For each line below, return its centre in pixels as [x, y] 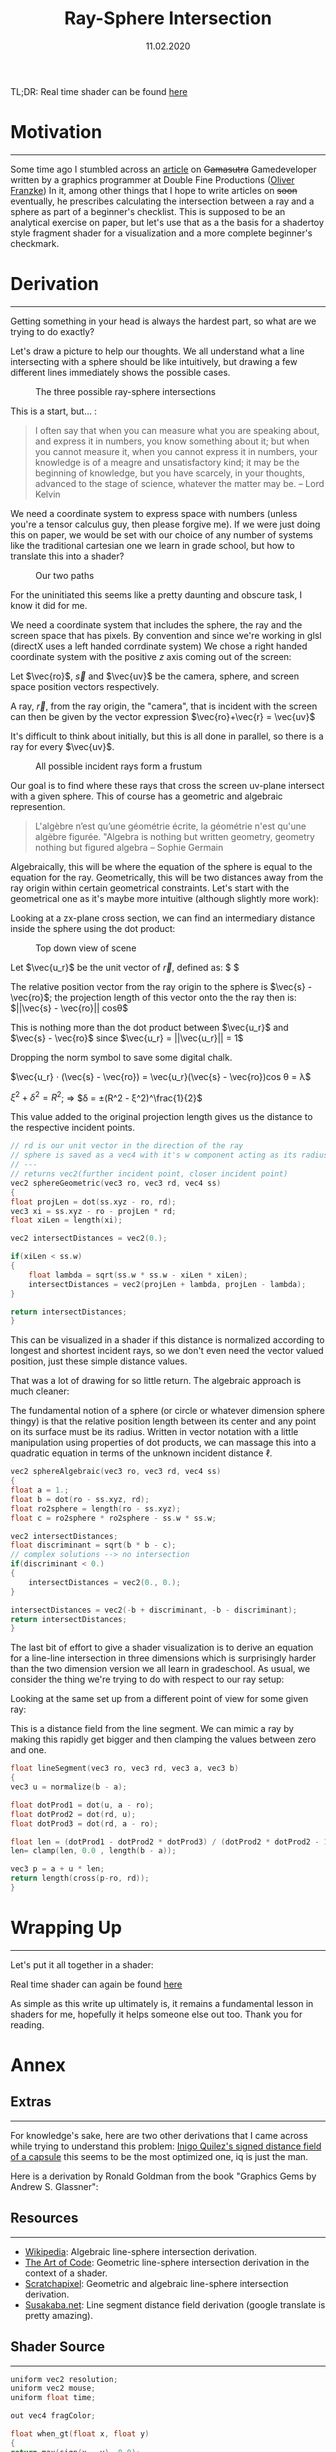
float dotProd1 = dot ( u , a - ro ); [82, 1805]
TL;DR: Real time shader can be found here [99, 91]
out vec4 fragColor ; [53, 2416]
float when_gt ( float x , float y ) [80, 2434]
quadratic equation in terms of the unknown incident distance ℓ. [141, 1453]
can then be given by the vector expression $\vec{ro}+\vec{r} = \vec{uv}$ [163, 716]
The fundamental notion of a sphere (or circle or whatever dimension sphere [167, 1411]
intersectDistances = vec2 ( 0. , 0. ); [105, 1582]
